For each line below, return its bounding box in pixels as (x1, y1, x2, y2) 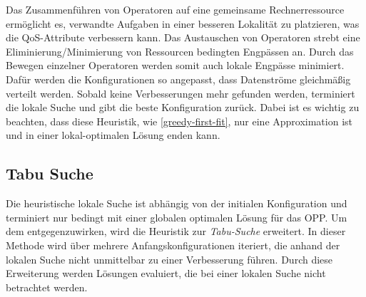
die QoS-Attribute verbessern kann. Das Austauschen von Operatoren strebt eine (6, 30, 360, 45)
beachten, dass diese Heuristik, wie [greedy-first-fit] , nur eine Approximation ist (6, 113, 353, 128)
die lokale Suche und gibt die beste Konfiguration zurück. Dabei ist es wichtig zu (6, 100, 360, 115)
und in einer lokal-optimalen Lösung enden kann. (6, 127, 220, 142)
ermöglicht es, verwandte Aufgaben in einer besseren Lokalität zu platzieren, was (6, 16, 360, 31)
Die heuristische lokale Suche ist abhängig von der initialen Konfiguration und (6, 196, 347, 211)
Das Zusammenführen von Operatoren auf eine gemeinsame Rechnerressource (6, 2, 345, 16)
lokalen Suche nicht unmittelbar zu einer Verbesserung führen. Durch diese (6, 251, 333, 266)
